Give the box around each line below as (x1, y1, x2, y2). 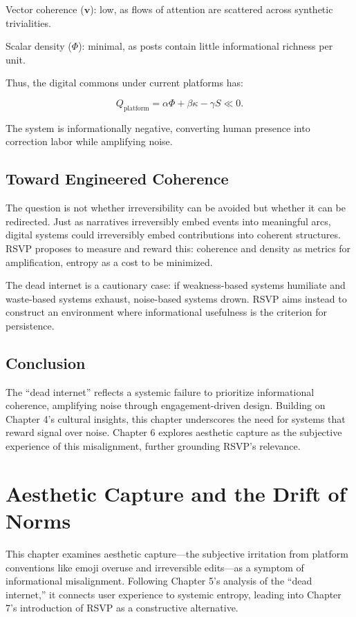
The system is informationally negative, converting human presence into (6, 120, 310, 135)
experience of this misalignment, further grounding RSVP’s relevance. (6, 439, 301, 453)
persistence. (6, 318, 55, 332)
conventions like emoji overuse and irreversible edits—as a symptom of (6, 560, 304, 574)
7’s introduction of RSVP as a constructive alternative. (6, 600, 238, 615)
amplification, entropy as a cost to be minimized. (6, 254, 213, 269)
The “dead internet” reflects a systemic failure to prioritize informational (6, 384, 315, 399)
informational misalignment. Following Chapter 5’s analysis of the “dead (6, 573, 312, 588)
